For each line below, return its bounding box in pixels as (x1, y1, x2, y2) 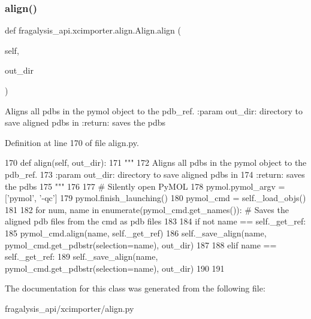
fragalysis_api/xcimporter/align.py (5, 302, 134, 314)
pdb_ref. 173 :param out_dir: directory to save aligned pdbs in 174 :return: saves (5, 168, 305, 180)
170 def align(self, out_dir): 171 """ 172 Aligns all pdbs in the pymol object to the (5, 156, 307, 169)
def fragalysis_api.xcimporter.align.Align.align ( (5, 24, 181, 37)
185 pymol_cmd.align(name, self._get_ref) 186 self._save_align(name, (5, 226, 267, 239)
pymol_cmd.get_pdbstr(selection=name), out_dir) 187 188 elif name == (5, 238, 277, 251)
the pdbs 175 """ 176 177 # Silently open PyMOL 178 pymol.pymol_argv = (5, 180, 285, 192)
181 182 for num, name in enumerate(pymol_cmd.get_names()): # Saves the (5, 203, 289, 215)
